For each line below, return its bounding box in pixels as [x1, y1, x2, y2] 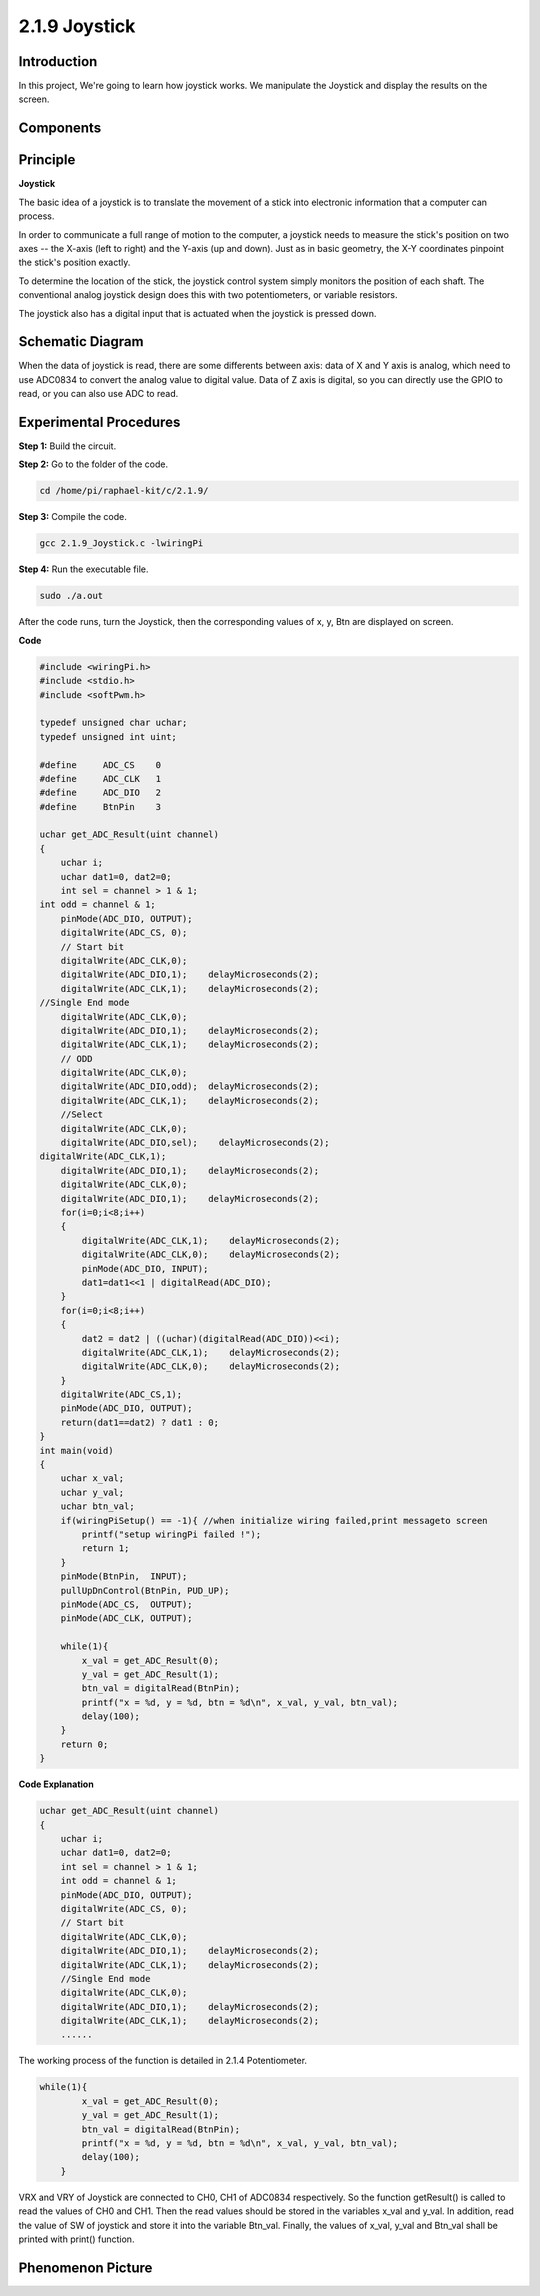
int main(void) [39, 1445, 114, 1456]
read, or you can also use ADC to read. [18, 388, 179, 400]
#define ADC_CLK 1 [39, 773, 162, 784]
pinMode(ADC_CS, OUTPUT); [60, 1598, 194, 1610]
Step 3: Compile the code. [18, 511, 127, 523]
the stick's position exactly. [18, 256, 131, 269]
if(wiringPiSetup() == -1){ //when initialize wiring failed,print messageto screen [60, 1515, 489, 1526]
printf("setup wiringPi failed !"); [81, 1528, 262, 1540]
